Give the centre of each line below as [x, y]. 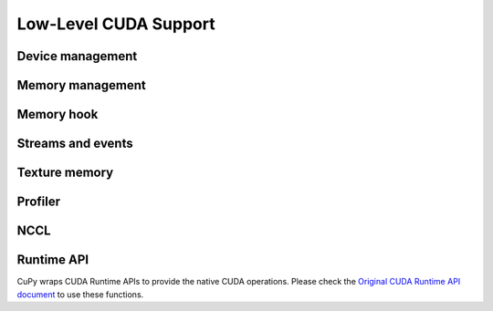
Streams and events [75, 144]
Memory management [81, 85]
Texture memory [65, 173]
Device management [77, 56]
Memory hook [58, 114]
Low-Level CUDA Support [116, 24]
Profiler [39, 202]
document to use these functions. [80, 294]
